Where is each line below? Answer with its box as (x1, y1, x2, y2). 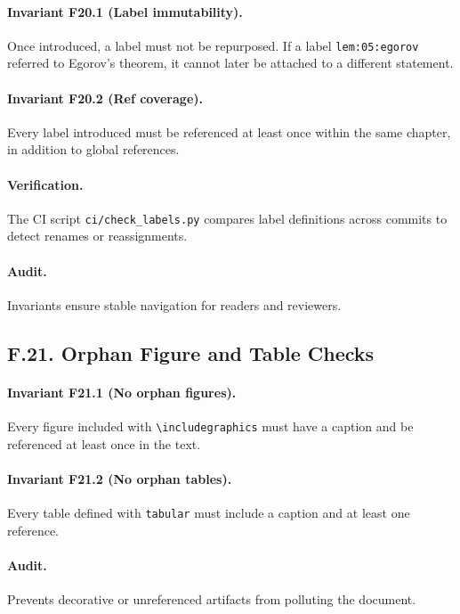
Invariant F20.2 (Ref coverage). (7, 88, 203, 107)
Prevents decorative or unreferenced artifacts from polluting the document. (7, 590, 416, 609)
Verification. (7, 175, 84, 193)
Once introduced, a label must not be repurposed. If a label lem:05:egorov (7, 36, 419, 54)
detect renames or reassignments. (7, 226, 188, 245)
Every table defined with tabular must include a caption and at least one (7, 503, 410, 522)
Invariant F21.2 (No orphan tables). (7, 469, 232, 487)
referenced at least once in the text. (7, 434, 201, 453)
